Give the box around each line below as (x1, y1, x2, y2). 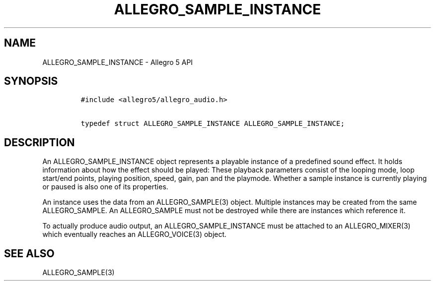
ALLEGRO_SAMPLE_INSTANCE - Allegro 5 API (42, 57, 193, 66)
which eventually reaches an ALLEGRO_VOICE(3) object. (42, 230, 227, 239)
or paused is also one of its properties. (42, 182, 168, 191)
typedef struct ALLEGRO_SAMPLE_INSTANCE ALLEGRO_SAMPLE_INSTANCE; (80, 119, 345, 128)
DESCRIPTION (4, 136, 75, 149)
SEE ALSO (4, 247, 55, 260)
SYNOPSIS (4, 75, 58, 88)
